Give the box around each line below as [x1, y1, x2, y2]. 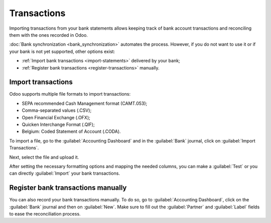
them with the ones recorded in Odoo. [9, 32, 88, 38]
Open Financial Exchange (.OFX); [22, 114, 90, 120]
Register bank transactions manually [9, 184, 127, 192]
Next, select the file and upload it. [9, 154, 79, 160]
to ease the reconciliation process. [9, 211, 81, 216]
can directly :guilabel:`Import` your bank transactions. [9, 170, 120, 176]
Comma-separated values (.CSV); [22, 107, 92, 113]
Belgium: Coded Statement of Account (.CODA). [22, 128, 121, 134]
